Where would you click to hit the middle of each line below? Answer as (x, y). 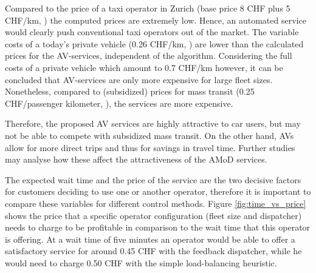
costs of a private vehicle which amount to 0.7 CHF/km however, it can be (144, 67)
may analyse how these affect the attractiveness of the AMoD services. (136, 159)
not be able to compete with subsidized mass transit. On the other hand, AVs (149, 135)
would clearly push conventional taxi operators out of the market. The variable (152, 32)
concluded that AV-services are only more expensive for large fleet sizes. (139, 79)
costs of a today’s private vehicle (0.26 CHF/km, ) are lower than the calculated (154, 43)
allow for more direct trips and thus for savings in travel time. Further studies (150, 147)
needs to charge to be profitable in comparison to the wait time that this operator (158, 227)
